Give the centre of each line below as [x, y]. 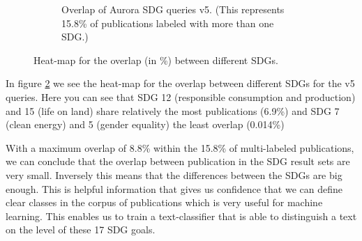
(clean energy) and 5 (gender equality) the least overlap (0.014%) [145, 124]
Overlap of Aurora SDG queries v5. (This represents [173, 9]
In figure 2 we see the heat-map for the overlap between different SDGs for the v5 [180, 83]
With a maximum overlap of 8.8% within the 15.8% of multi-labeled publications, [180, 147]
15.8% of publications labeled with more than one [168, 23]
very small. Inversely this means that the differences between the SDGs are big [174, 174]
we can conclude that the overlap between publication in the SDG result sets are [178, 161]
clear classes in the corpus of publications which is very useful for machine [164, 202]
